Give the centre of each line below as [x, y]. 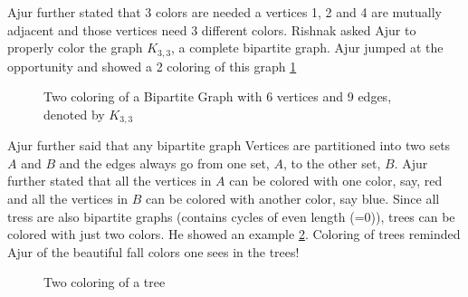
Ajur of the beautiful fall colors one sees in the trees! [153, 251]
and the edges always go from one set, [164, 163]
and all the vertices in [68, 199]
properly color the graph [75, 48]
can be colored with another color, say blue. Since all [293, 199]
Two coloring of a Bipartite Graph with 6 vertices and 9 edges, [218, 96]
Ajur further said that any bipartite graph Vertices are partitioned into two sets [229, 145]
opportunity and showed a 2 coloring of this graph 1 [152, 66]
